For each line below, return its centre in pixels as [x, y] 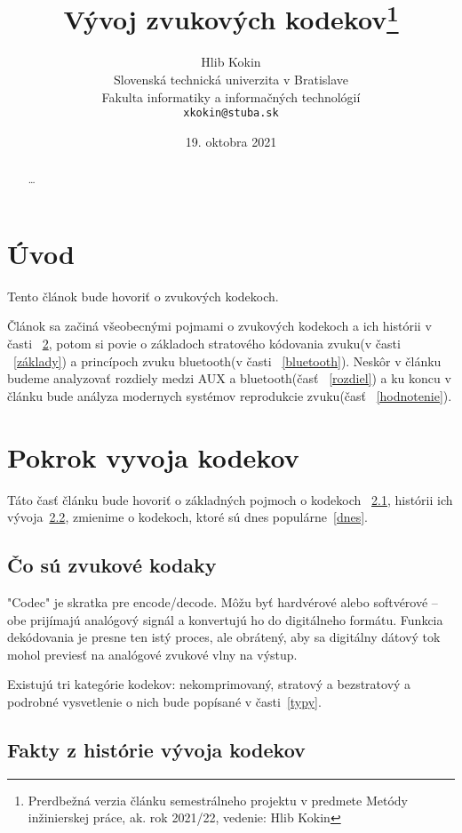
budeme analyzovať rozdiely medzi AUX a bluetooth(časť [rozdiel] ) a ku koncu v [229, 378]
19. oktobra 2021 [231, 141]
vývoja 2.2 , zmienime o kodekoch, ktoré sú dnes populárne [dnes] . [187, 517]
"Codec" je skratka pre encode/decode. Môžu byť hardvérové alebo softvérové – [223, 601]
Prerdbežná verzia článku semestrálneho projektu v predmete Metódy [218, 800]
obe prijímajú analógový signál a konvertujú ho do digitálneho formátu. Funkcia [225, 619]
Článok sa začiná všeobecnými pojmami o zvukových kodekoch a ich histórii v [219, 326]
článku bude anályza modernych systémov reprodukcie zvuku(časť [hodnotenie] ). [230, 395]
